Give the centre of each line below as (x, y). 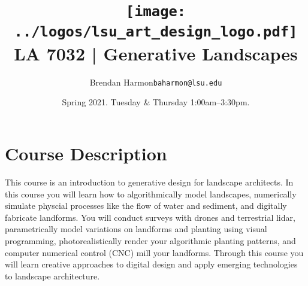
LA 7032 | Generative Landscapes (156, 53)
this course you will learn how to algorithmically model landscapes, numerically (151, 194)
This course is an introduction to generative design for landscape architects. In (149, 182)
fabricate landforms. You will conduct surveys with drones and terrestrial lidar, (150, 217)
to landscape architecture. (52, 276)
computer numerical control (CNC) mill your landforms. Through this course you (154, 252)
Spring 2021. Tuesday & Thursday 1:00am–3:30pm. (156, 102)
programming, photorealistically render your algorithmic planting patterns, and (150, 240)
